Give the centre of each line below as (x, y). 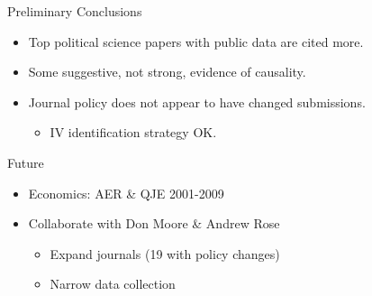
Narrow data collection (113, 284)
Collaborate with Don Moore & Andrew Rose (154, 223)
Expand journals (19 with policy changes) (165, 253)
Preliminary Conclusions (75, 11)
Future (26, 162)
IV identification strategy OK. (133, 132)
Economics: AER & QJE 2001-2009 (126, 193)
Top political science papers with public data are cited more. (196, 41)
